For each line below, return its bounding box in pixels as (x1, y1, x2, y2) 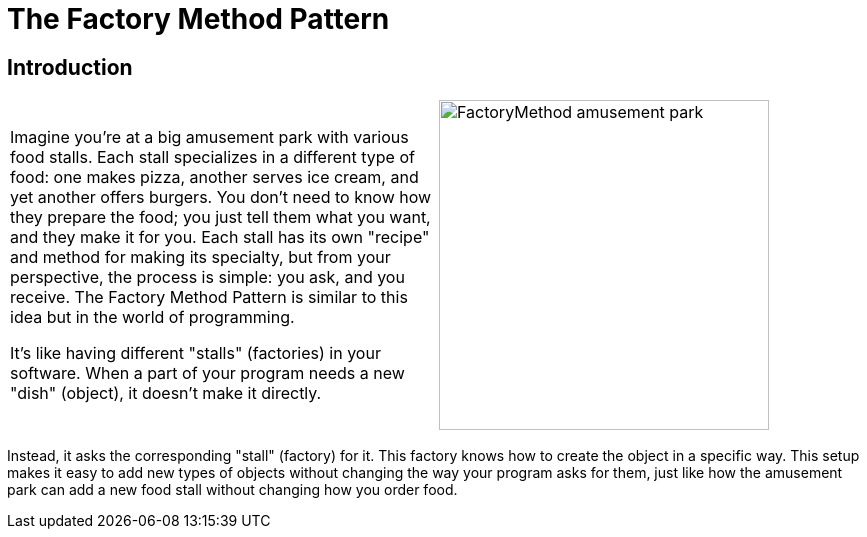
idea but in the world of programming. (10, 307, 295, 328)
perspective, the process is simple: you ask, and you (10, 267, 405, 288)
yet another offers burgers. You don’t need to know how (10, 187, 432, 208)
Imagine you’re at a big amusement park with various (10, 127, 409, 148)
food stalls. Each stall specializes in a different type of (10, 147, 415, 168)
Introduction (7, 54, 133, 80)
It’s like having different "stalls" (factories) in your (10, 343, 381, 364)
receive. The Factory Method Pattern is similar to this (10, 287, 408, 308)
